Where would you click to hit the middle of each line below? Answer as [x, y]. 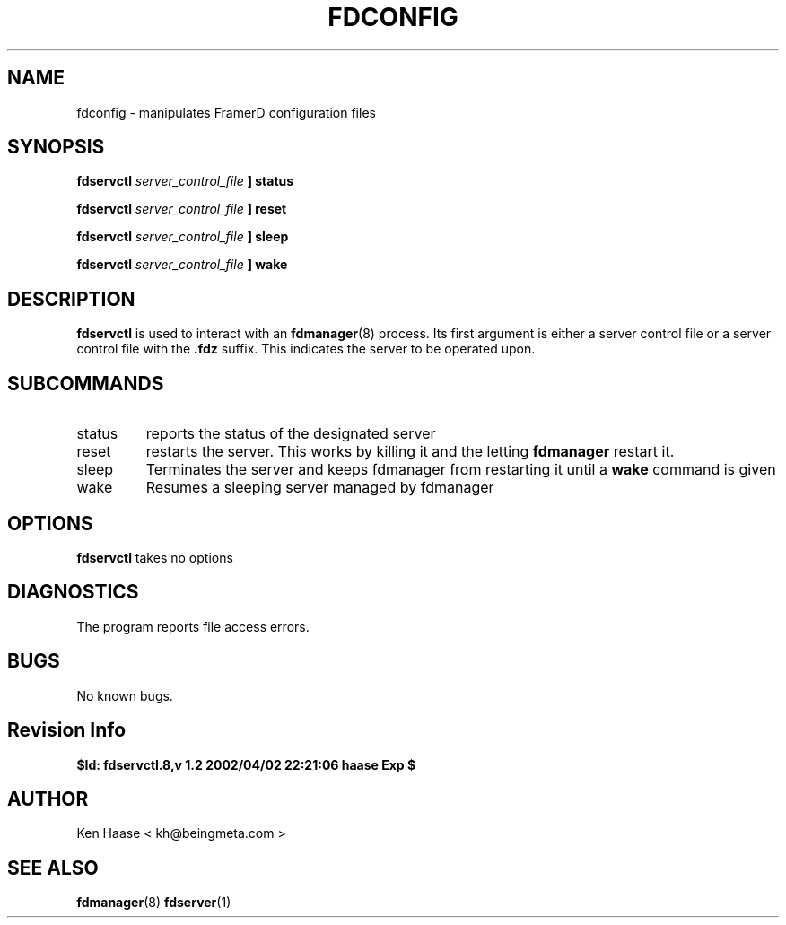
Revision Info [67, 730]
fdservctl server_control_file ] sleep [183, 237]
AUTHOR [48, 798]
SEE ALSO [53, 868]
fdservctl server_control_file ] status [185, 181]
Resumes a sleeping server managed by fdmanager [320, 488]
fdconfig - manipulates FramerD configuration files [226, 112]
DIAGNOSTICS [73, 592]
